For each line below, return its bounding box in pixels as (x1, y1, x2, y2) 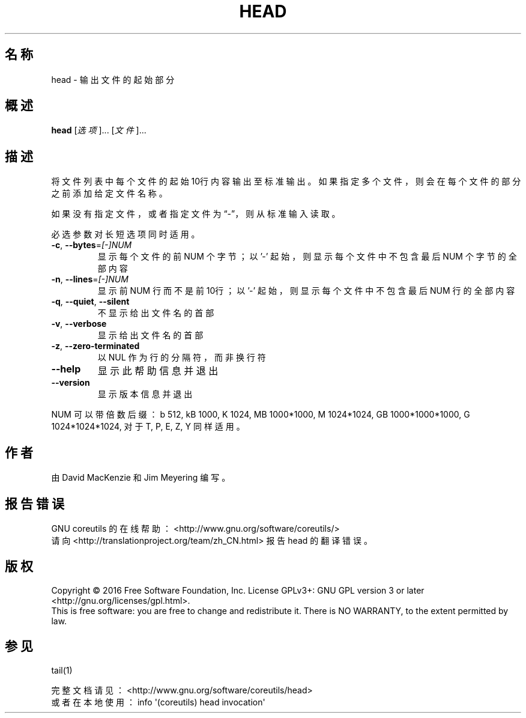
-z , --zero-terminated (51, 341, 140, 351)
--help (51, 363, 81, 376)
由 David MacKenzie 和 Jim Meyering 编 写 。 (51, 472, 231, 483)
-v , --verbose (51, 318, 107, 329)
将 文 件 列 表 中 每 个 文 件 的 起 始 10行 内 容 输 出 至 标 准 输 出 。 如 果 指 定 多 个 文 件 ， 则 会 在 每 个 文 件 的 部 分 (51, 176, 521, 187)
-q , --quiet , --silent (51, 296, 130, 307)
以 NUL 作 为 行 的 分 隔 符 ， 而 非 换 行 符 (97, 352, 266, 363)
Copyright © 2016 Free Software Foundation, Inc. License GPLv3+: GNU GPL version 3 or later (51, 585, 425, 595)
